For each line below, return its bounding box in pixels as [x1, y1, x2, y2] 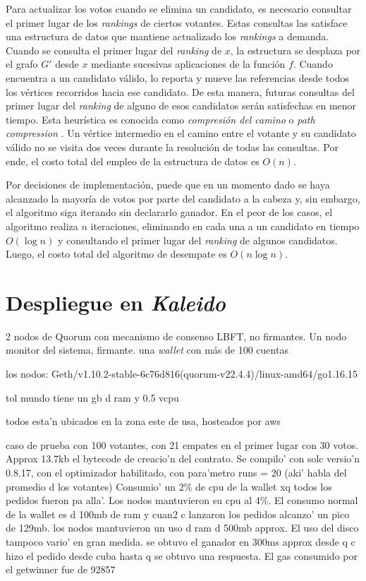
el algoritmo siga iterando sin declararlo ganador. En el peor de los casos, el [6, 205, 333, 220]
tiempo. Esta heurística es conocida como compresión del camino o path [6, 112, 315, 126]
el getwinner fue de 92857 [6, 562, 116, 577]
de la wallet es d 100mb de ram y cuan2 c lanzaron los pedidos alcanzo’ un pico [6, 506, 350, 521]
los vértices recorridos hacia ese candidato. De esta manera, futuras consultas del [6, 84, 355, 99]
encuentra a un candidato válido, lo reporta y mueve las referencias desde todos [6, 70, 349, 85]
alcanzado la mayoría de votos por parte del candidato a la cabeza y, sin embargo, [6, 191, 360, 205]
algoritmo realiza [6, 218, 78, 233]
